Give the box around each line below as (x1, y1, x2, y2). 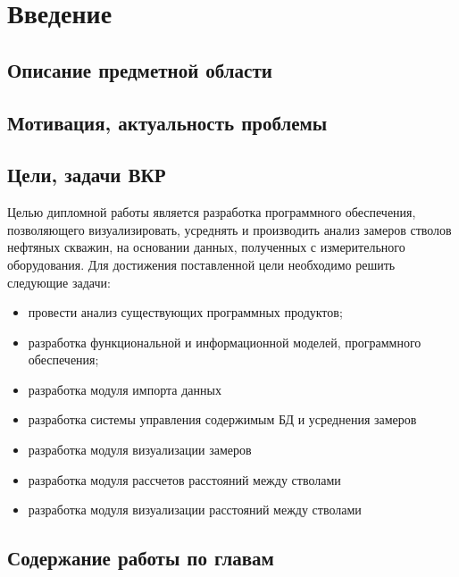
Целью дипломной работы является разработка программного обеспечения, (7, 203, 416, 222)
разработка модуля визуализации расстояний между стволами (28, 500, 362, 519)
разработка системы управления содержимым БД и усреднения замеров (28, 410, 417, 429)
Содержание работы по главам (7, 544, 274, 572)
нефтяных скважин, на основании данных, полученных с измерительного (7, 238, 405, 256)
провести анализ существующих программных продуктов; (28, 303, 343, 322)
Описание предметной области (7, 55, 272, 83)
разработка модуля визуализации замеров (28, 440, 252, 459)
